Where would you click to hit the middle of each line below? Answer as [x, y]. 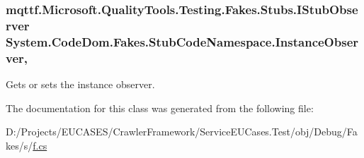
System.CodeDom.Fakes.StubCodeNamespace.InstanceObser [182, 41]
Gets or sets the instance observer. [80, 84]
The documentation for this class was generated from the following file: [160, 108]
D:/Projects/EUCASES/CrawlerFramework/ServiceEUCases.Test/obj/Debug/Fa [182, 132]
